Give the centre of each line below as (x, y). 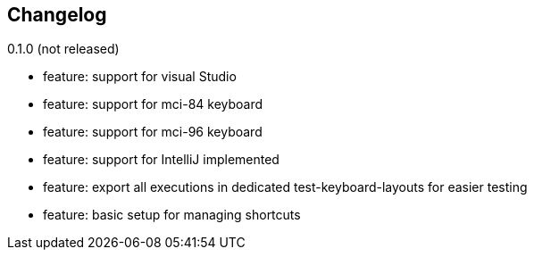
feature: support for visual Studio (140, 77)
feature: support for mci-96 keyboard (153, 132)
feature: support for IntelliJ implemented (161, 160)
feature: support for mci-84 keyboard (153, 104)
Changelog (57, 15)
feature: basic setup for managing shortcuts (172, 215)
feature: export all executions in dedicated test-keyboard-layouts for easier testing (285, 187)
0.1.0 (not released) (63, 49)
